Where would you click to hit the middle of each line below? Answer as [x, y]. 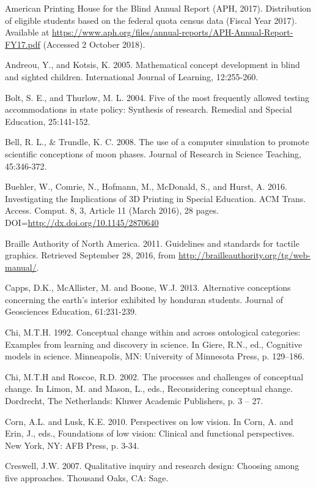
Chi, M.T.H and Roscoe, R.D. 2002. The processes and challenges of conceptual [154, 376]
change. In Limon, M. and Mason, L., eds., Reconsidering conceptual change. [149, 389]
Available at [27, 32]
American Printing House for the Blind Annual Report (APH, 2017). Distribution [158, 8]
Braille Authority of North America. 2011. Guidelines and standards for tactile [152, 243]
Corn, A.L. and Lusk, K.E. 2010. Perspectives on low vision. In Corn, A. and [149, 421]
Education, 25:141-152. [48, 121]
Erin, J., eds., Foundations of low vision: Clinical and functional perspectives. [150, 433]
